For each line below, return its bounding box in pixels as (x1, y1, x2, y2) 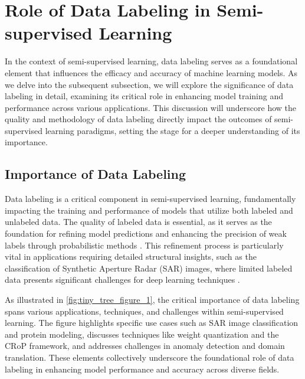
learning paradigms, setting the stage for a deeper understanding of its (45, 124, 300, 136)
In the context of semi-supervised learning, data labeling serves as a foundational (5, 55, 298, 67)
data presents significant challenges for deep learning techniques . (5, 273, 240, 286)
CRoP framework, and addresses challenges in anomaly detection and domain (5, 339, 285, 352)
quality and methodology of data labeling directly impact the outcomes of (5, 113, 272, 125)
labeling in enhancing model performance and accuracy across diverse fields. (5, 362, 280, 375)
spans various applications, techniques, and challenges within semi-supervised (5, 305, 284, 317)
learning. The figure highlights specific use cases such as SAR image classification (5, 316, 299, 329)
